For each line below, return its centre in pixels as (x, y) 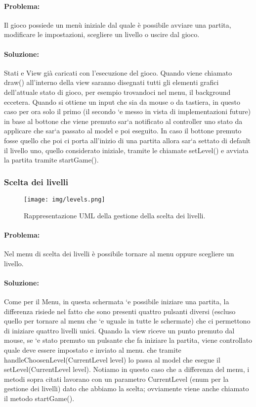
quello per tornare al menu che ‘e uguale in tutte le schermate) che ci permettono (127, 321)
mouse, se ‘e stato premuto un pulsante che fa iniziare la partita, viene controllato (128, 340)
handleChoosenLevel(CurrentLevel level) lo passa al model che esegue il (112, 359)
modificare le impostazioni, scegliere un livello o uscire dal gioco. (102, 34)
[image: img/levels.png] (64, 199)
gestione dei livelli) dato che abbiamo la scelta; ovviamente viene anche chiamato (127, 388)
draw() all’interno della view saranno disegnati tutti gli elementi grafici (111, 82)
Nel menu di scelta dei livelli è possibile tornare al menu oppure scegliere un (119, 253)
